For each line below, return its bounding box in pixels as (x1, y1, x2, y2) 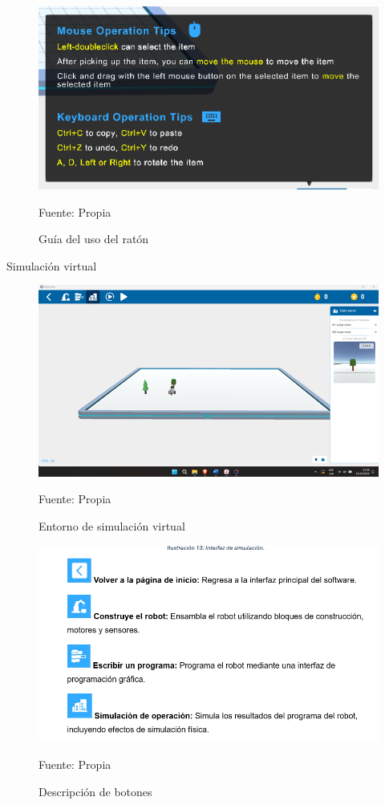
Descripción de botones (38, 783, 152, 799)
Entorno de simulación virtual (38, 518, 185, 534)
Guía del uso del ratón (38, 230, 149, 247)
